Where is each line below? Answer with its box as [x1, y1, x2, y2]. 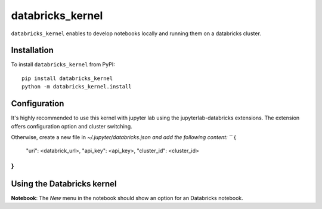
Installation [11, 45, 54, 56]
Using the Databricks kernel [11, 179, 117, 189]
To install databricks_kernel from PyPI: [11, 61, 116, 68]
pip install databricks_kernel [21, 75, 113, 82]
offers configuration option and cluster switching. [11, 122, 132, 130]
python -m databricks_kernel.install [21, 84, 132, 90]
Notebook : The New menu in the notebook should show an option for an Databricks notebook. [11, 194, 244, 201]
